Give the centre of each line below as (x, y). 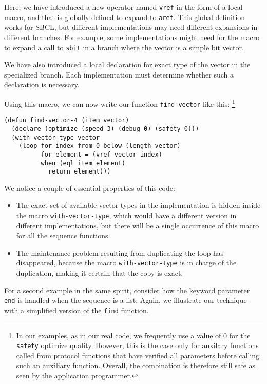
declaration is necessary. (42, 84)
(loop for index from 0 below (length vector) (100, 146)
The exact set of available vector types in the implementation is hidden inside (138, 205)
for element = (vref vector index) (101, 154)
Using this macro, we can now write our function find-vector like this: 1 (120, 103)
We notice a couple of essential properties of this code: (90, 188)
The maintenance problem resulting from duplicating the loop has (120, 252)
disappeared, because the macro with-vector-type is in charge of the (126, 263)
